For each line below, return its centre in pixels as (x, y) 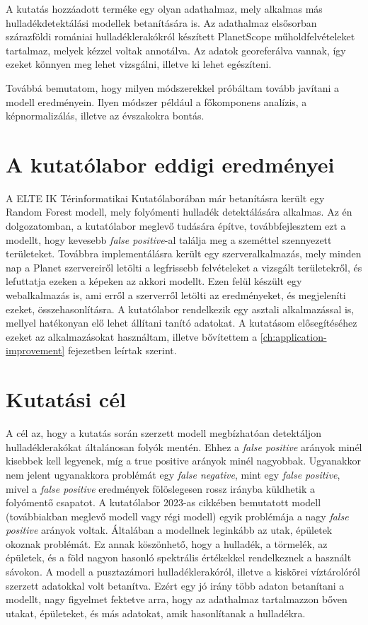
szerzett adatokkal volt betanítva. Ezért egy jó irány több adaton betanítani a (175, 585)
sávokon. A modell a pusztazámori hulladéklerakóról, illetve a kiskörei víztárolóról (183, 572)
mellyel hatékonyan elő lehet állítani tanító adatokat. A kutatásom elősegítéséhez (182, 323)
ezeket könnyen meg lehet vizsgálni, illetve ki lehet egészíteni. (139, 64)
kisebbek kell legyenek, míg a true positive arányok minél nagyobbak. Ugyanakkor (183, 461)
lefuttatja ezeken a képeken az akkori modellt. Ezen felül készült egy (154, 281)
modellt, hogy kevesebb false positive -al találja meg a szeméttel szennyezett (169, 239)
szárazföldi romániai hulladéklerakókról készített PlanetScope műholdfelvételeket (180, 36)
